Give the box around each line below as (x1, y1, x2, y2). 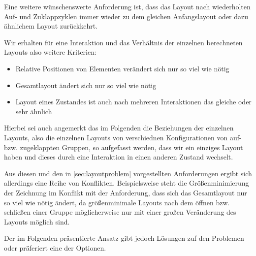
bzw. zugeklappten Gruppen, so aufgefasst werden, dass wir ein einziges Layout (4, 142, 243, 152)
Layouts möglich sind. (4, 216, 70, 226)
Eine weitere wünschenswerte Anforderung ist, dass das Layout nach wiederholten (4, 1, 251, 11)
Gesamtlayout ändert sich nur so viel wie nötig (15, 80, 157, 90)
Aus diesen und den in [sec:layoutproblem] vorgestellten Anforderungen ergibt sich (4, 168, 252, 178)
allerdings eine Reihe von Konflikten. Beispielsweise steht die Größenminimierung (4, 178, 249, 188)
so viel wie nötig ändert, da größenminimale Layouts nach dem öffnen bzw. (4, 197, 230, 207)
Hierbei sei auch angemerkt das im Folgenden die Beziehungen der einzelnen (4, 123, 234, 133)
